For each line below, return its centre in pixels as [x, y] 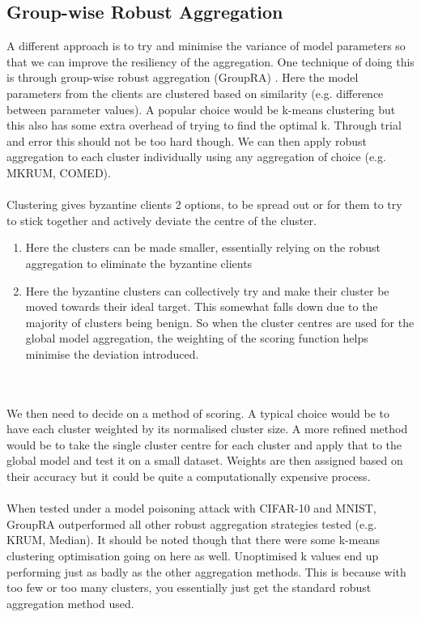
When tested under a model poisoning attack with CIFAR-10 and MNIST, [191, 508]
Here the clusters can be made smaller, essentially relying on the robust [203, 247]
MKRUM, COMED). [59, 172]
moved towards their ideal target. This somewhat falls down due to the [202, 306]
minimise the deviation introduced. [112, 353]
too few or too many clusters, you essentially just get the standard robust [189, 587]
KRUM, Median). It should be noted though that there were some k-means [193, 540]
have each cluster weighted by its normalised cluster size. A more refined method [207, 429]
